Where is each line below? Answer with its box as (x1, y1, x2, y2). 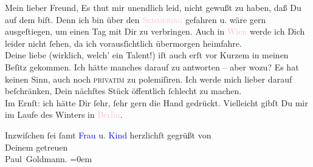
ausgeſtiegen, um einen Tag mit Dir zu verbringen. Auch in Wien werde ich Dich (5, 25, 305, 38)
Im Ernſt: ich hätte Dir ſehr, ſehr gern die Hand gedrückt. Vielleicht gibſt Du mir (5, 96, 308, 109)
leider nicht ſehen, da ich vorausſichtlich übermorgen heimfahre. (5, 36, 242, 49)
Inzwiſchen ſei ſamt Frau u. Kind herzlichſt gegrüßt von (5, 128, 212, 141)
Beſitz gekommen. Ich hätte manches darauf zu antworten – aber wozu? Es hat (5, 60, 299, 73)
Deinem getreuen (5, 140, 68, 153)
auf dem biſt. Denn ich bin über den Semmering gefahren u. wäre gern (5, 13, 266, 26)
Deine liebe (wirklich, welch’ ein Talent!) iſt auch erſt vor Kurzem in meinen (5, 49, 289, 61)
